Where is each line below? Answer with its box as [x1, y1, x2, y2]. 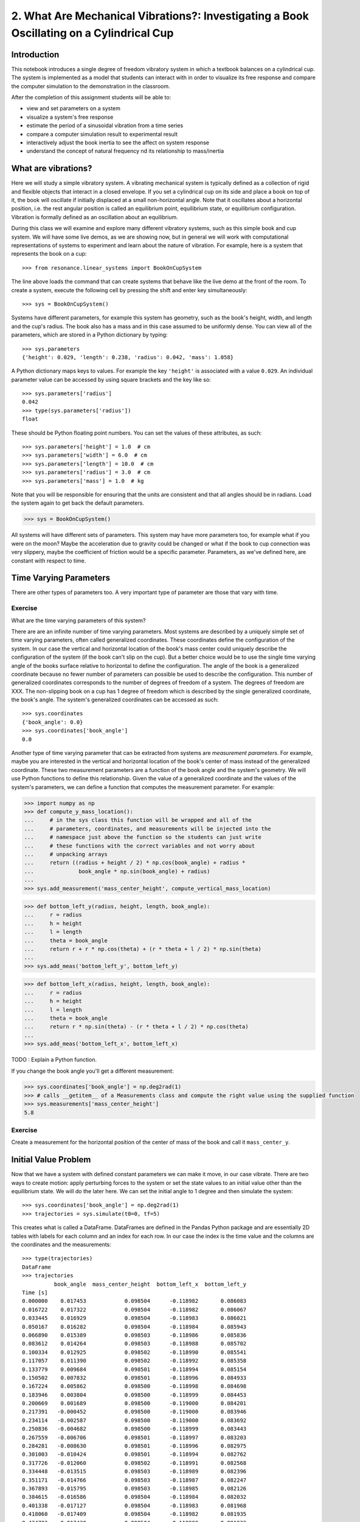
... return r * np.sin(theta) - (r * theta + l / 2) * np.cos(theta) [24, 1023, 249, 1030]
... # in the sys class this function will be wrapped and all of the [24, 816, 252, 824]
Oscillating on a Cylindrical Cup [11, 26, 174, 40]
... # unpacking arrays [24, 850, 108, 858]
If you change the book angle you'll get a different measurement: [11, 1067, 174, 1075]
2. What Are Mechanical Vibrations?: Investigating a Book [11, 9, 310, 23]
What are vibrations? [11, 163, 92, 174]
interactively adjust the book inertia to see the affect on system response [26, 139, 210, 146]
